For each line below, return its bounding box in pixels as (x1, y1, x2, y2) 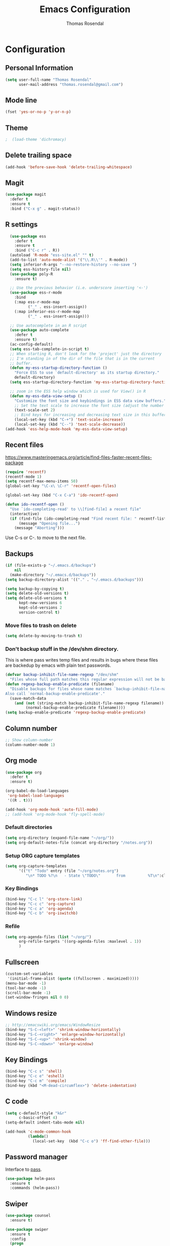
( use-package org (5, 770, 42, 775)
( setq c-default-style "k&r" (5, 1110, 67, 1116)
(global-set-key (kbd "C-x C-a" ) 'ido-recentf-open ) (5, 493, 119, 498)
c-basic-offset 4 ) (18, 1115, 58, 1120)
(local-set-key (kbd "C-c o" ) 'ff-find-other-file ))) (32, 1138, 151, 1144)
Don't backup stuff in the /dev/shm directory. (5, 645, 119, 652)
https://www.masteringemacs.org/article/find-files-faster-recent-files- (5, 454, 152, 460)
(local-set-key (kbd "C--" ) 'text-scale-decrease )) (14, 422, 125, 427)
